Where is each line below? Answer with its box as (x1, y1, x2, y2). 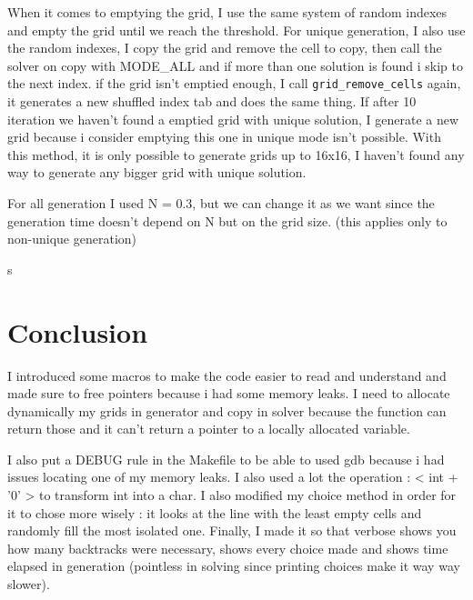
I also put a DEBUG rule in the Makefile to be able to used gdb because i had (7, 449, 445, 468)
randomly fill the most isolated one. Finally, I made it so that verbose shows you (7, 521, 457, 540)
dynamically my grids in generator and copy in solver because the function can (7, 401, 447, 420)
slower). (7, 575, 50, 594)
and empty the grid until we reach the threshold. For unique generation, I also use (7, 20, 466, 39)
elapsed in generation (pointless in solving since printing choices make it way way (7, 556, 460, 575)
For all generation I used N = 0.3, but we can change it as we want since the (7, 194, 435, 212)
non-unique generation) (7, 229, 137, 248)
